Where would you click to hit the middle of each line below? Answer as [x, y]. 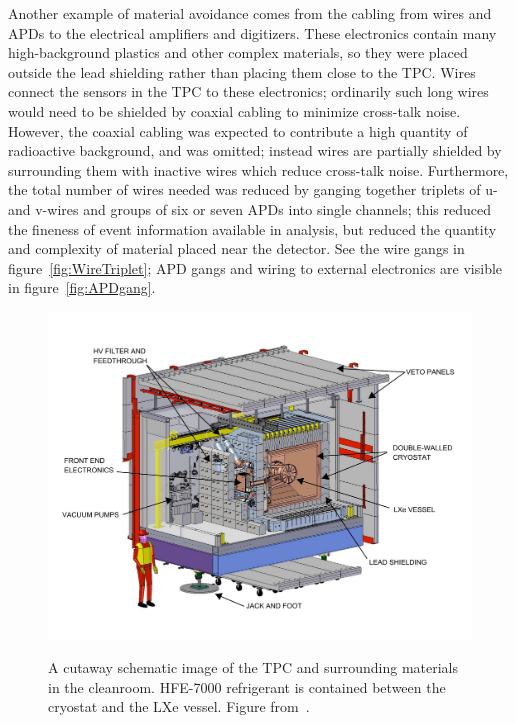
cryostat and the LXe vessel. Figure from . [179, 706]
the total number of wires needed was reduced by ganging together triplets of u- [253, 189]
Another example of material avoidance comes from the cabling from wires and [250, 13]
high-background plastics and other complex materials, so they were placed [238, 52]
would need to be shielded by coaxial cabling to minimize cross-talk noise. [234, 110]
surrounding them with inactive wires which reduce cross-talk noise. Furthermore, [258, 169]
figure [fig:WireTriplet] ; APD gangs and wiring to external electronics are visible [255, 267]
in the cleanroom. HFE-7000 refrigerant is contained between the [247, 686]
